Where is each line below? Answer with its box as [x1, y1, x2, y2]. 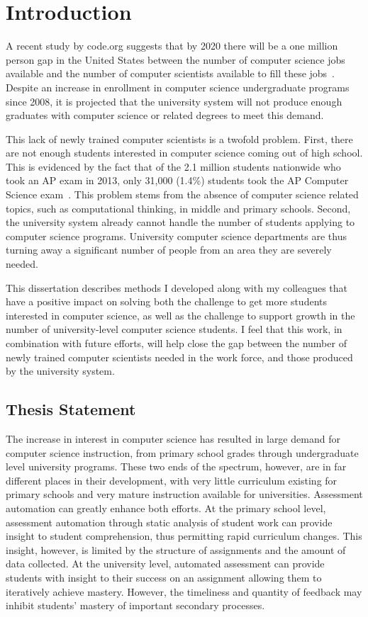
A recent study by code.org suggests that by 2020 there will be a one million [6, 38, 338, 53]
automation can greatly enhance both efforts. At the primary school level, [6, 500, 326, 515]
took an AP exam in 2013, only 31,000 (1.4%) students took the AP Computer [6, 173, 349, 188]
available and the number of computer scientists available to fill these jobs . [6, 66, 335, 81]
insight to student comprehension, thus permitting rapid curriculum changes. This [6, 528, 362, 543]
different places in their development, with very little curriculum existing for [6, 472, 338, 487]
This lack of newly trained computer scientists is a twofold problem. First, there [6, 131, 353, 146]
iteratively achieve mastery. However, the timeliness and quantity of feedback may [6, 584, 362, 599]
